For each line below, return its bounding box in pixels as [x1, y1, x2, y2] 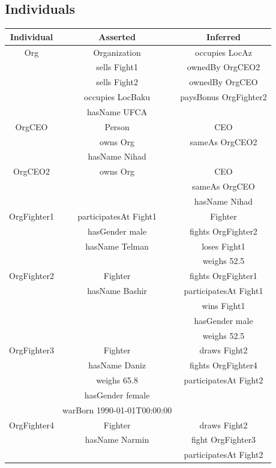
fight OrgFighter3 [191, 433, 256, 446]
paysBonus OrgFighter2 [180, 91, 267, 103]
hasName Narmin [85, 433, 149, 446]
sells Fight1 [96, 61, 138, 73]
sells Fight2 [96, 76, 138, 88]
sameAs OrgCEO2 [190, 135, 257, 148]
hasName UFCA [87, 105, 148, 118]
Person [104, 120, 130, 133]
